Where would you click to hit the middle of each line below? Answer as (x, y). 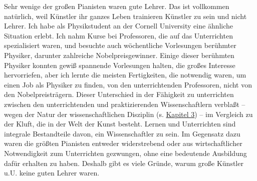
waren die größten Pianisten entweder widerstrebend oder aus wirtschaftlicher (123, 143)
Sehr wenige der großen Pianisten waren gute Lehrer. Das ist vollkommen (117, 6)
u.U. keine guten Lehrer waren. (52, 173)
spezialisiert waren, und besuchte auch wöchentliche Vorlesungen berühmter (120, 45)
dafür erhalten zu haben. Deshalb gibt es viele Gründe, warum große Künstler (124, 163)
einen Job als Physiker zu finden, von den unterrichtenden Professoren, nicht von (128, 84)
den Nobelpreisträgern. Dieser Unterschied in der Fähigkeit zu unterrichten (119, 94)
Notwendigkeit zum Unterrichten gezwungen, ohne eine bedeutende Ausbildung (125, 153)
